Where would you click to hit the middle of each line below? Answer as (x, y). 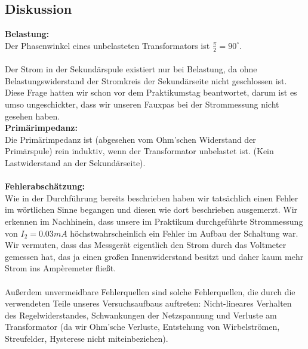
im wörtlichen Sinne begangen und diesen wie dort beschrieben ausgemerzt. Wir (151, 209)
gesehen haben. (33, 116)
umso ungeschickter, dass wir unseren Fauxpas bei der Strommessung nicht (142, 104)
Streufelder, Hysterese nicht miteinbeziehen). (87, 338)
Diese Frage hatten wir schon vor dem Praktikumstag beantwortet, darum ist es (151, 92)
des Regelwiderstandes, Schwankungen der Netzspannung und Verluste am (141, 315)
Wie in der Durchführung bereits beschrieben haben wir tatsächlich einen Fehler (152, 198)
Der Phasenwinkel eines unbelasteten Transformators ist (107, 45)
